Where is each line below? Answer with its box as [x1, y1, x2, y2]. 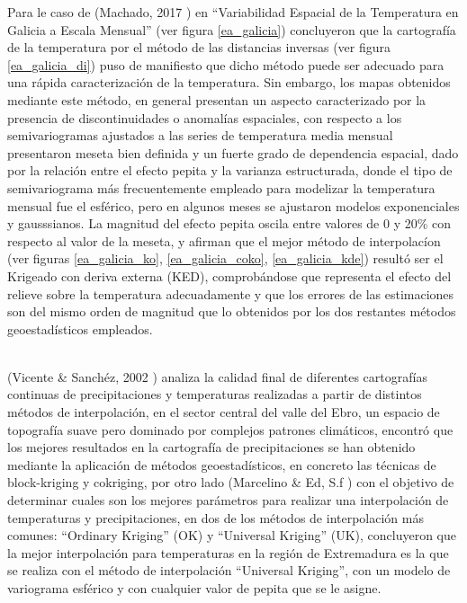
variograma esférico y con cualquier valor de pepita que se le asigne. [7, 579, 382, 597]
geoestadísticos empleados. [7, 319, 153, 338]
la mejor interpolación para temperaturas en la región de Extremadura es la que [7, 543, 449, 562]
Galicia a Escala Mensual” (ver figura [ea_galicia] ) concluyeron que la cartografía [7, 20, 456, 39]
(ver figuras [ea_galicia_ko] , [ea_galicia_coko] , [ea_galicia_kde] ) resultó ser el [7, 249, 444, 268]
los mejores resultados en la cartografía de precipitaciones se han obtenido [7, 438, 416, 457]
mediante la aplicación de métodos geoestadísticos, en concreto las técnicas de [7, 455, 436, 474]
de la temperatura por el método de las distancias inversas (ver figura [7, 38, 391, 57]
